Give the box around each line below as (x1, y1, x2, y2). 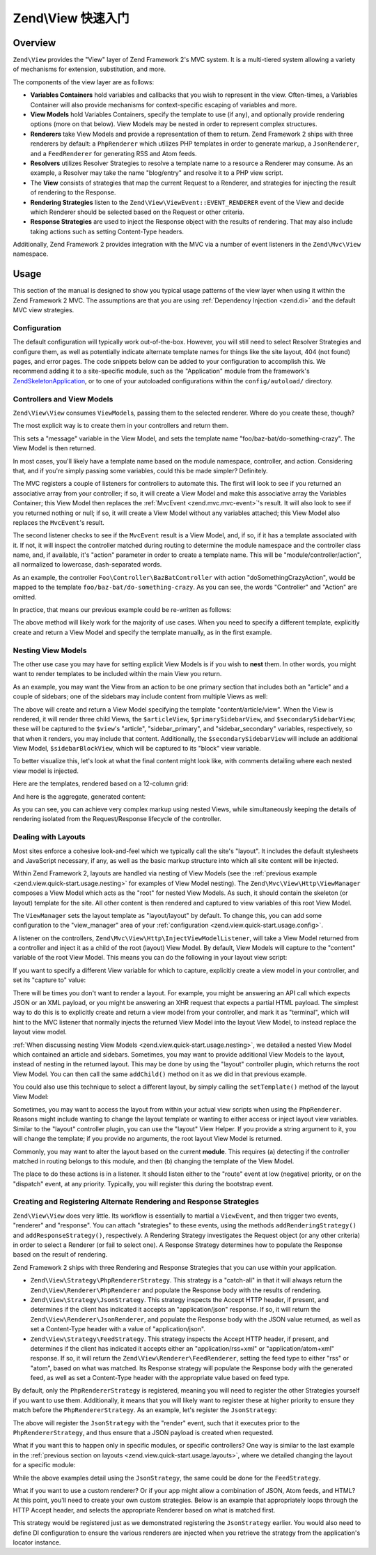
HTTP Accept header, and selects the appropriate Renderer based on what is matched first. (13, 1506, 276, 1514)
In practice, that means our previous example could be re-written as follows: (13, 606, 233, 614)
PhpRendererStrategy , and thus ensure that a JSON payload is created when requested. (13, 1429, 274, 1437)
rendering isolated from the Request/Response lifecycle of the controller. (13, 815, 222, 823)
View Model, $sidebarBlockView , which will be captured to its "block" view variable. (13, 744, 261, 753)
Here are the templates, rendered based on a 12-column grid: (13, 779, 189, 788)
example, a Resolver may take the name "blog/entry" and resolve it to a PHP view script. (30, 169, 283, 177)
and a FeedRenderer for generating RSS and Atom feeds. (30, 149, 198, 158)
